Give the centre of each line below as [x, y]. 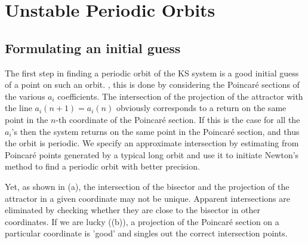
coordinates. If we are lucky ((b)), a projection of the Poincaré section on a [142, 221]
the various [25, 96]
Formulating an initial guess [93, 47]
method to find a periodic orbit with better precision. [102, 166]
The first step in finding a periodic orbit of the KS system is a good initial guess [152, 73]
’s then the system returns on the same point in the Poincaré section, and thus [155, 131]
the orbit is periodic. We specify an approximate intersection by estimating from [152, 143]
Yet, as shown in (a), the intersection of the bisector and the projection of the [147, 186]
